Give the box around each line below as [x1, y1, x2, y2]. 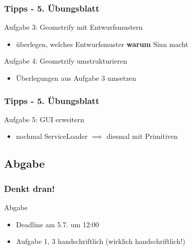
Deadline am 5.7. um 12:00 [16, 219, 99, 229]
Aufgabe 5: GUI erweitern [4, 114, 84, 124]
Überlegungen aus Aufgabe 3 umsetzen [16, 73, 136, 83]
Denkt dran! [4, 182, 55, 194]
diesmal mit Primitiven [106, 131, 178, 141]
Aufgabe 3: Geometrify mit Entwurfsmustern [4, 22, 143, 32]
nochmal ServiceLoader [16, 131, 88, 141]
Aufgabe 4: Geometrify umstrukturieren [4, 56, 127, 66]
